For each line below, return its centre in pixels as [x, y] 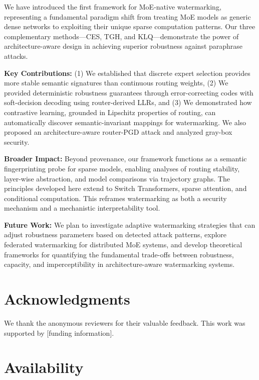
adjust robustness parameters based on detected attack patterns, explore [115, 234]
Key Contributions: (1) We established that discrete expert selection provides [127, 73]
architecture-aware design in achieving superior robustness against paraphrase [123, 46]
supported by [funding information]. [59, 332]
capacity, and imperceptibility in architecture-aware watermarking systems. [119, 264]
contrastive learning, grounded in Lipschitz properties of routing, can [110, 112]
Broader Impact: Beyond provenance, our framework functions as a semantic [125, 159]
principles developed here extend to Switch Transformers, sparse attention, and [125, 188]
